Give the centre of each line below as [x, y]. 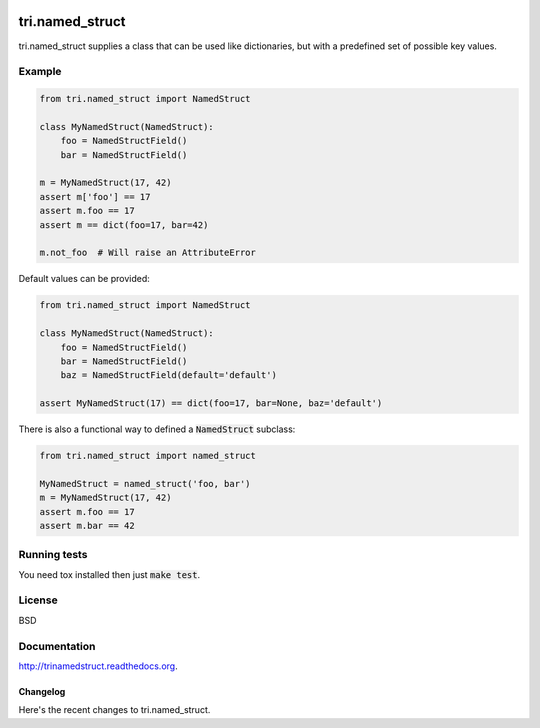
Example [40, 72]
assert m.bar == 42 [87, 525]
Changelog [42, 691]
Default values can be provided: [84, 279]
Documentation [57, 646]
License [38, 600]
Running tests [53, 555]
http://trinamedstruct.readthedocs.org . [98, 666]
